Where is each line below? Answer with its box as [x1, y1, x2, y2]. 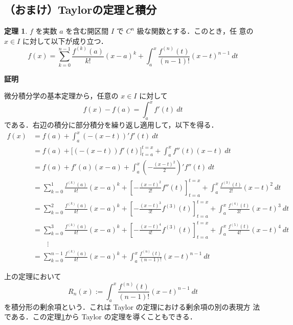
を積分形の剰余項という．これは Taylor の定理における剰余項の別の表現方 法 [4, 301, 260, 312]
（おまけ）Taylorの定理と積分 [4, 2, 157, 17]
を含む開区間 [65, 26, 109, 36]
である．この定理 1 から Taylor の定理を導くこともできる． [4, 311, 197, 322]
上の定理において [4, 271, 61, 282]
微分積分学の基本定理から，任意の [4, 90, 119, 101]
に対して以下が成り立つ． [22, 35, 108, 46]
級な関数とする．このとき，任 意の [137, 26, 254, 36]
